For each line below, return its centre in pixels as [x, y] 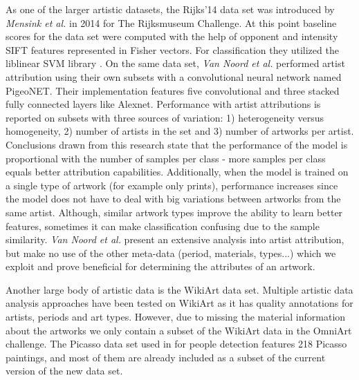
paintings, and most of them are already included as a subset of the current [166, 357]
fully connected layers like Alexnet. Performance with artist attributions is [163, 104]
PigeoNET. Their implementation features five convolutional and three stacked [173, 90]
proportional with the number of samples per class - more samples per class [166, 158]
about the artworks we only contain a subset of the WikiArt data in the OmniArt [179, 330]
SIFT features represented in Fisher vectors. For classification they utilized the [172, 49]
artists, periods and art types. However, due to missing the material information [176, 317]
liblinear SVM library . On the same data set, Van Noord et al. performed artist [175, 63]
